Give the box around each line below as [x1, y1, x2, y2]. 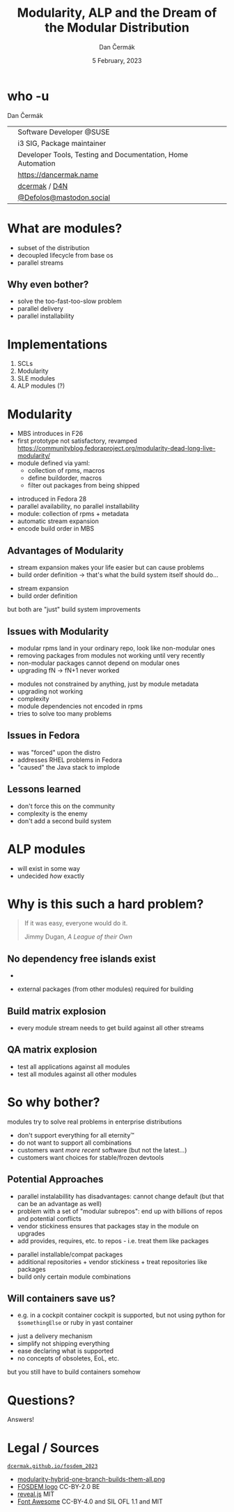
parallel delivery [17, 304, 64, 313]
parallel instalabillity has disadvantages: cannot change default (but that [17, 1192, 224, 1201]
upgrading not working [17, 687, 84, 696]
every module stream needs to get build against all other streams [17, 1024, 204, 1032]
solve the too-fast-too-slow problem [17, 297, 122, 305]
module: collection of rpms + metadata [17, 510, 129, 518]
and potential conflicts [17, 1214, 81, 1223]
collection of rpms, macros [27, 467, 105, 475]
